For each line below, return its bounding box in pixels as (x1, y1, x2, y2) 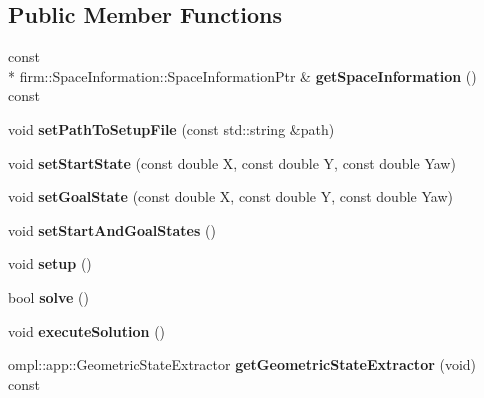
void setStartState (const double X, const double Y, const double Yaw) (8, 152, 456, 173)
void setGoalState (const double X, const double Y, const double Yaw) (8, 186, 453, 207)
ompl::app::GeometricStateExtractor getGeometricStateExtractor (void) (8, 354, 477, 375)
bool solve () (8, 286, 89, 307)
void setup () (8, 253, 92, 274)
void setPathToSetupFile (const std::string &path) (8, 118, 335, 139)
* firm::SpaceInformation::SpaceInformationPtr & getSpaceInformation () (8, 65, 477, 86)
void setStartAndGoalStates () (8, 219, 216, 240)
